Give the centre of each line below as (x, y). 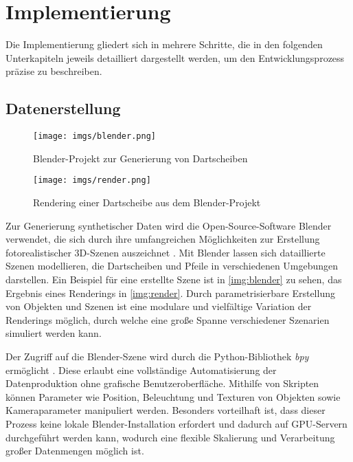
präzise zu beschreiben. (54, 71)
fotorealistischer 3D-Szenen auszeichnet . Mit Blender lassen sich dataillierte (166, 252)
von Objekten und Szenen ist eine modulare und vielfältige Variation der (159, 306)
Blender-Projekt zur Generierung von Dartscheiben (140, 158)
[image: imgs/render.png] (92, 180)
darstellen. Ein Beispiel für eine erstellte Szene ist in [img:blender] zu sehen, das (174, 279)
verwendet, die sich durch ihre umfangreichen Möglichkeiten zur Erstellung (163, 239)
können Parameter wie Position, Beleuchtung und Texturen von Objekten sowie (173, 396)
